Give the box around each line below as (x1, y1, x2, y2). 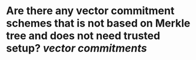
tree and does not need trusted (6, 29, 161, 42)
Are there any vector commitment (6, 4, 175, 18)
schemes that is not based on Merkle (6, 16, 191, 30)
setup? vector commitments (6, 42, 147, 55)
